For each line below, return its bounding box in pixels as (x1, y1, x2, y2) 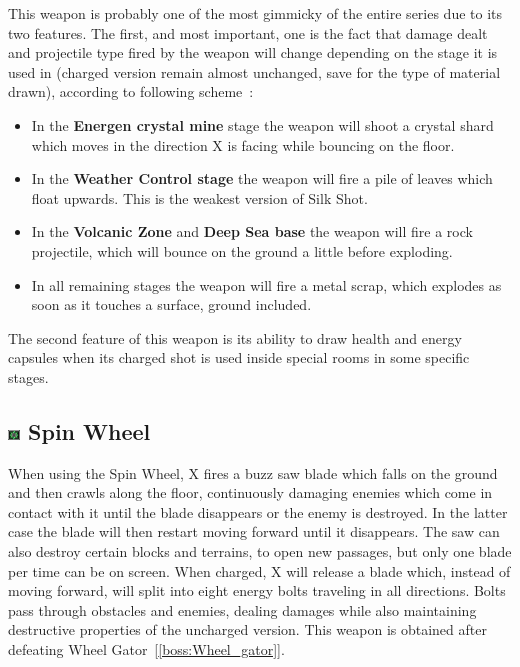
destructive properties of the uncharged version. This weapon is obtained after (8, 619, 487, 640)
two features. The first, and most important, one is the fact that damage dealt (8, 22, 488, 43)
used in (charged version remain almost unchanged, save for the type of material (8, 61, 501, 82)
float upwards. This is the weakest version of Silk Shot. (31, 187, 368, 208)
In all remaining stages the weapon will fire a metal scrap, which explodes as (31, 274, 502, 295)
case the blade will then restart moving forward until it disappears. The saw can (8, 521, 500, 542)
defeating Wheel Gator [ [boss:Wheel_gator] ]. (8, 639, 285, 660)
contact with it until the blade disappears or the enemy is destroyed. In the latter (8, 501, 508, 522)
